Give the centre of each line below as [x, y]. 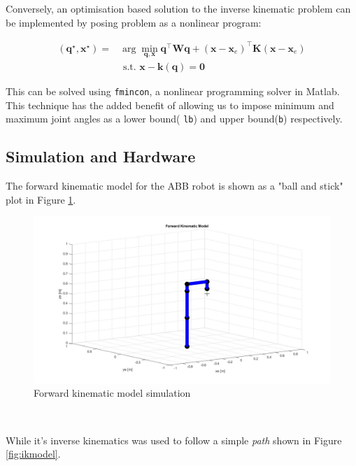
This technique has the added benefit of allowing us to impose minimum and [170, 105]
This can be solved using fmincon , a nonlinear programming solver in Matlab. [173, 91]
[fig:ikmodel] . [33, 454]
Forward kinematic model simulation [112, 393]
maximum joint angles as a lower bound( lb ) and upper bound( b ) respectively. [174, 119]
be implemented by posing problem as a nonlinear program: [134, 22]
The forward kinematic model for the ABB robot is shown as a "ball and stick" [175, 186]
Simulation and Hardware [101, 156]
